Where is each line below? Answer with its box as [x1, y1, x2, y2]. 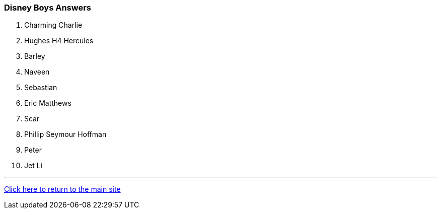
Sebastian [24, 83, 57, 92]
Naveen [24, 67, 50, 77]
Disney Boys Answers [4, 3, 92, 13]
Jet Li [24, 161, 42, 170]
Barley [24, 52, 45, 61]
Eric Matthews [24, 99, 71, 108]
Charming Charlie [24, 21, 83, 30]
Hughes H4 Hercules [24, 36, 94, 45]
